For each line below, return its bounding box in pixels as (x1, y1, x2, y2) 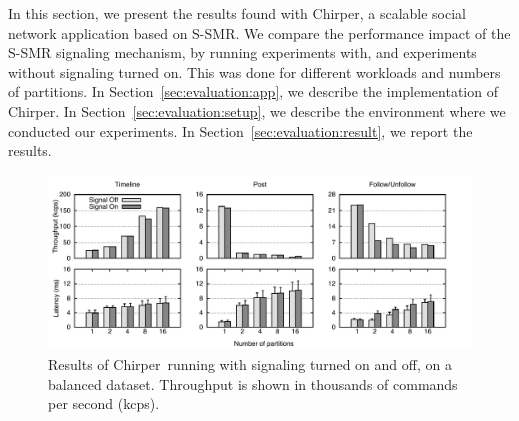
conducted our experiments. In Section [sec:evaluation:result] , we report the (8, 120, 473, 141)
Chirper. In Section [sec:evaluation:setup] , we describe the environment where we (8, 100, 506, 121)
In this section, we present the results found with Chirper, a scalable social (8, 3, 467, 23)
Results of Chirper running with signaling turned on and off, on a (48, 353, 452, 374)
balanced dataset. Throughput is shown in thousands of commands (48, 373, 458, 394)
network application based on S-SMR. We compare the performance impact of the (8, 22, 511, 43)
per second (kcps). (48, 393, 160, 414)
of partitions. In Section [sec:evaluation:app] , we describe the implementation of (8, 81, 498, 102)
